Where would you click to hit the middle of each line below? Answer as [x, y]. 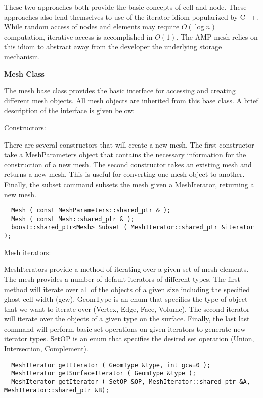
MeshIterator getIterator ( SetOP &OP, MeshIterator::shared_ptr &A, [131, 382]
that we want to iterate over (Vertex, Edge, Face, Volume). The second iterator [127, 309]
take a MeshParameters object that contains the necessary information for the [125, 154]
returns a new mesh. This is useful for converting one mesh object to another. [124, 174]
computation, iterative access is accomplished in [78, 36]
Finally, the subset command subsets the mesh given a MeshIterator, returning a [129, 184]
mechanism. [22, 56]
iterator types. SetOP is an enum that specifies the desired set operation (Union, [129, 338]
